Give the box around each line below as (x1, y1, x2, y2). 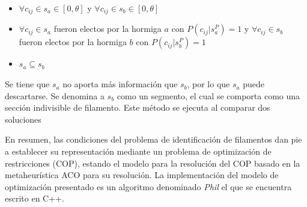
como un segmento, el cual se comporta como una (117, 89, 300, 102)
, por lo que (187, 78, 230, 90)
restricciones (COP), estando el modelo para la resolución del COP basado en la (5, 156, 300, 169)
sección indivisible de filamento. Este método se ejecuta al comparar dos (5, 101, 270, 114)
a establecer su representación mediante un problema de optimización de (5, 145, 272, 158)
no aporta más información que (62, 78, 178, 90)
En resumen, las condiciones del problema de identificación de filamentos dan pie (5, 133, 302, 146)
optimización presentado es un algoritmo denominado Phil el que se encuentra (5, 180, 292, 193)
